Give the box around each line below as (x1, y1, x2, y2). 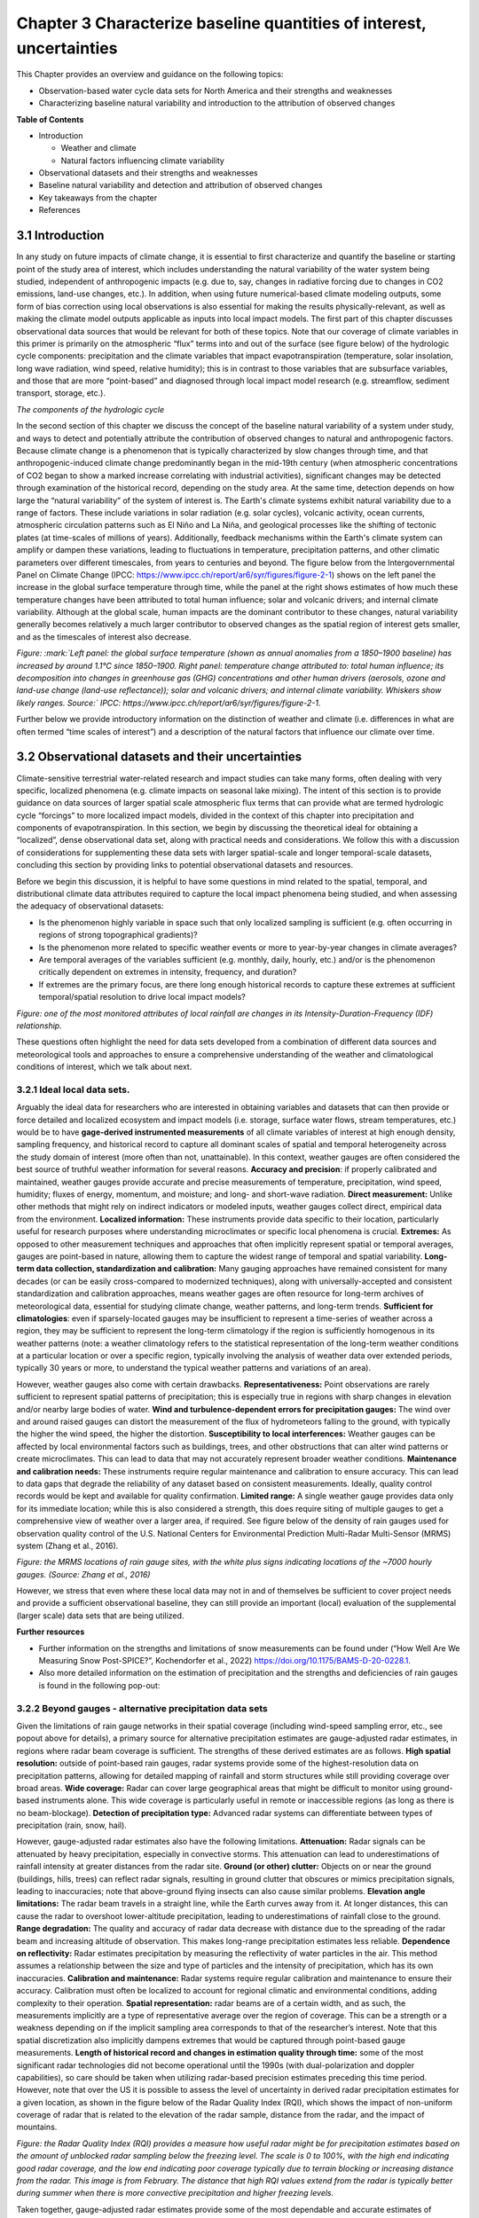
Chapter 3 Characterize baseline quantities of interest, (16, 13, 427, 33)
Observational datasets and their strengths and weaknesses (38, 168, 259, 178)
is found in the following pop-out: (38, 1679, 161, 1690)
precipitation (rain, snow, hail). (16, 1820, 128, 1831)
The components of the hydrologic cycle (16, 404, 164, 414)
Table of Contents (16, 114, 84, 124)
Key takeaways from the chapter (38, 192, 158, 203)
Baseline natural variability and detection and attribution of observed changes (38, 180, 323, 191)
